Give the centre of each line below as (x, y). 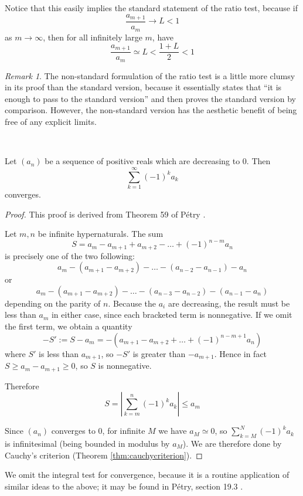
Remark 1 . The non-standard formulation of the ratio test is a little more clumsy (150, 75)
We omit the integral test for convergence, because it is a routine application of (147, 475)
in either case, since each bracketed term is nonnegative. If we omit (172, 315)
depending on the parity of (53, 303)
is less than (59, 353)
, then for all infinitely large (93, 37)
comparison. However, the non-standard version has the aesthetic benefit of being (151, 110)
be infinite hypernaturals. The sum (101, 234)
